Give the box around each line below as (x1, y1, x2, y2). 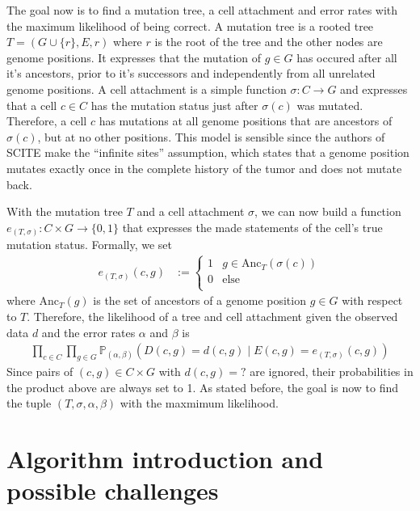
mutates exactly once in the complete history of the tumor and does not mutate (6, 159, 402, 176)
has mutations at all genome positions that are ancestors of (99, 112, 393, 129)
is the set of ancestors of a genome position (93, 292, 306, 309)
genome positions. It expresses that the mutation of (6, 49, 262, 65)
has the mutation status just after (90, 96, 258, 113)
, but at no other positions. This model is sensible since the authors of (37, 128, 385, 145)
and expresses (340, 80, 408, 97)
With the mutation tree (6, 203, 123, 220)
